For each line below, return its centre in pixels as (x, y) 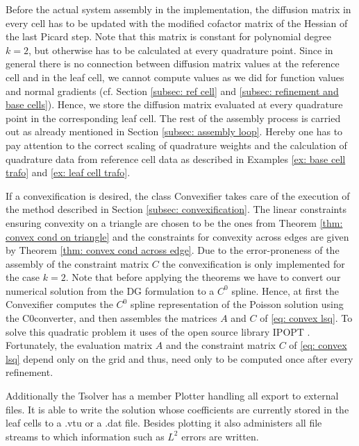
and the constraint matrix (220, 345)
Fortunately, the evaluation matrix (79, 345)
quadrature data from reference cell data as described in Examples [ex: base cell (176, 158)
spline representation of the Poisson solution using (237, 304)
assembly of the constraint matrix (77, 263)
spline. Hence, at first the (285, 290)
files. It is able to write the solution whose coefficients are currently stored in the (177, 409)
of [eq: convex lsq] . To (306, 318)
